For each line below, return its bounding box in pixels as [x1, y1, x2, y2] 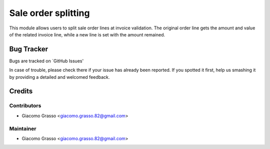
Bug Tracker [9, 45, 48, 53]
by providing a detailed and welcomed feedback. [9, 74, 110, 80]
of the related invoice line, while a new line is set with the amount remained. [9, 31, 165, 37]
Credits [9, 87, 33, 96]
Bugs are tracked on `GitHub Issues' [9, 58, 84, 64]
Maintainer [9, 125, 36, 132]
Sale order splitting [9, 7, 90, 18]
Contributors [9, 102, 41, 109]
